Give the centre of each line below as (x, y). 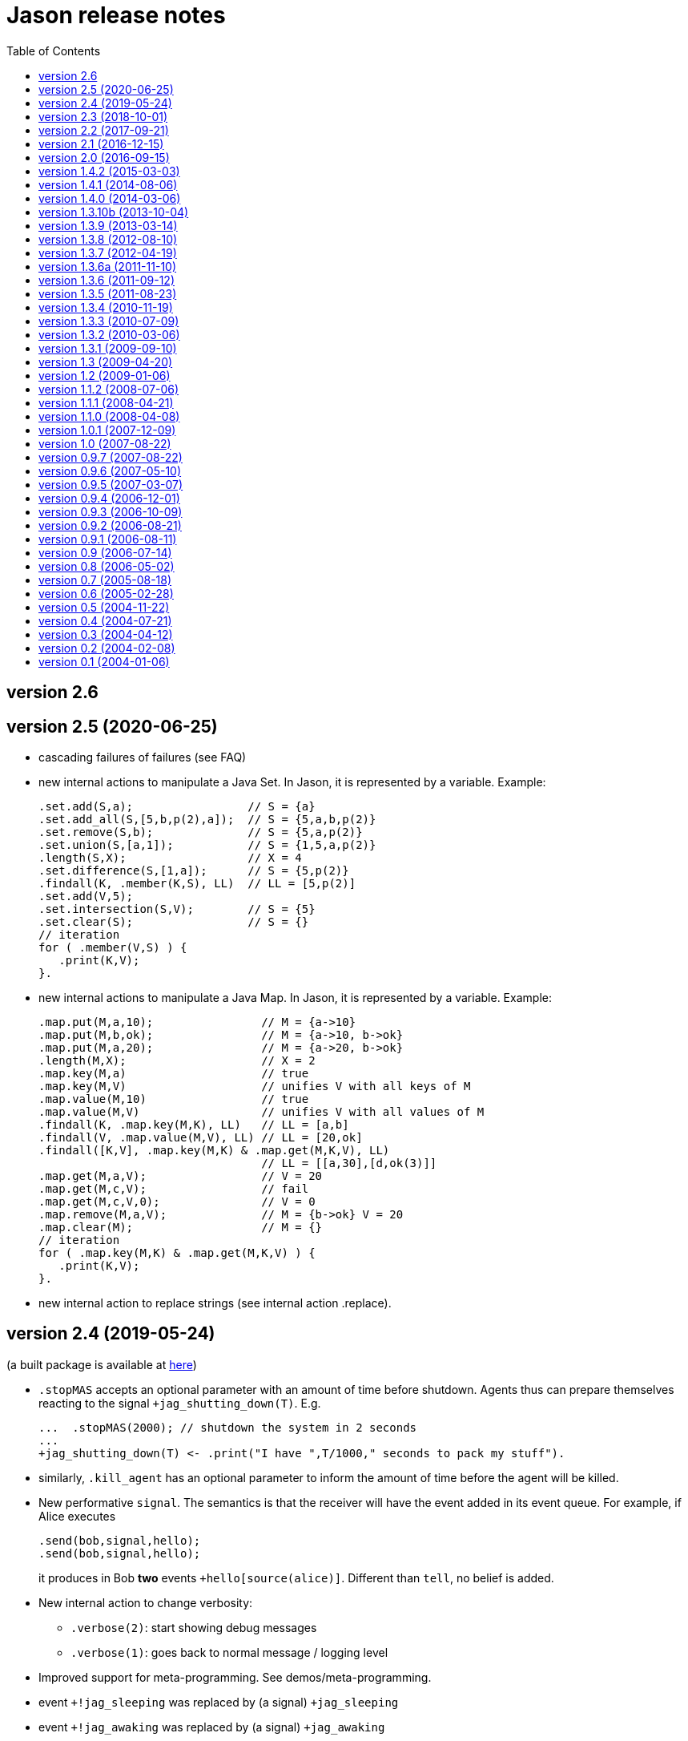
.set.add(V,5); (86, 897)
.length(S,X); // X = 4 (170, 858)
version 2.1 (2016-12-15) (101, 143)
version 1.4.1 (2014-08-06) (108, 184)
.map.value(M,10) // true (174, 1099)
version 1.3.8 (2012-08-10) (108, 239)
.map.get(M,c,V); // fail (174, 1189)
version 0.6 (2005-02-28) (106, 593)
